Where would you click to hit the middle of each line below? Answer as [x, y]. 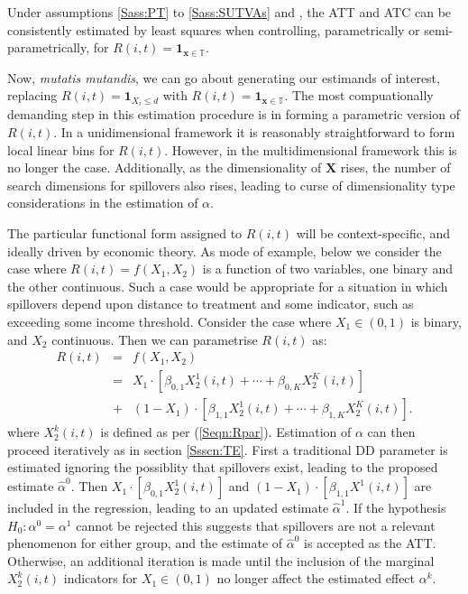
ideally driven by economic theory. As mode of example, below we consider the [225, 251]
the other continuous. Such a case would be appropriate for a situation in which [228, 286]
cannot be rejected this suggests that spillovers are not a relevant [256, 525]
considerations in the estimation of [103, 203]
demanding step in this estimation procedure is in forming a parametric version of [234, 114]
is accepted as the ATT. [370, 543]
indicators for [101, 578]
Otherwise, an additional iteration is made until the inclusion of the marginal [221, 560]
